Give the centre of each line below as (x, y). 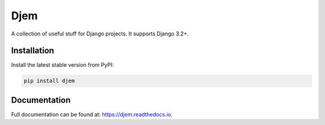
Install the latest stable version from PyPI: (63, 65)
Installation (32, 51)
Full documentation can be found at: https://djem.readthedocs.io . (92, 114)
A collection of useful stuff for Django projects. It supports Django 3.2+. (100, 34)
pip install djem (49, 81)
